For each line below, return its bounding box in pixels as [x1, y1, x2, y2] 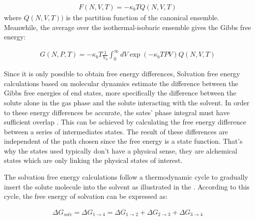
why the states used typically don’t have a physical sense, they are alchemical [4, 145, 237, 156]
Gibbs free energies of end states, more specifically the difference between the [4, 88, 236, 98]
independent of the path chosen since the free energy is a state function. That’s [4, 136, 243, 146]
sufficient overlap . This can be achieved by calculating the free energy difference [4, 117, 246, 127]
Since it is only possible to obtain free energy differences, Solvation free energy [4, 68, 240, 79]
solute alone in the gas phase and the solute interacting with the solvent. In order [4, 97, 250, 107]
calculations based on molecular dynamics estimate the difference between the [4, 78, 238, 88]
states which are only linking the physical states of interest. [4, 155, 183, 165]
